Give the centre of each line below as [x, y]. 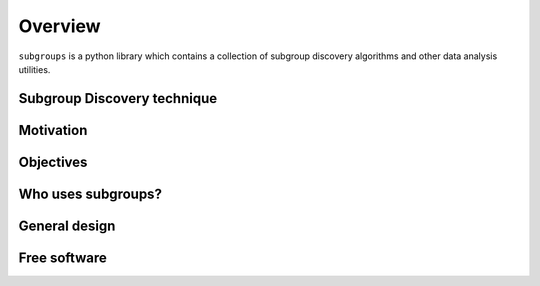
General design [67, 225]
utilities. [34, 69]
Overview [59, 26]
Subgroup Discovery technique [118, 98]
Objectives [53, 161]
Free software [62, 257]
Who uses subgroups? [90, 193]
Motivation [53, 130]
